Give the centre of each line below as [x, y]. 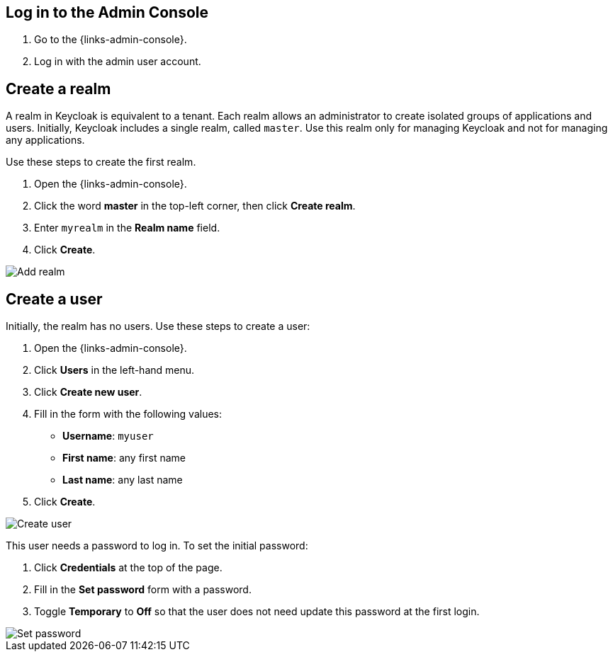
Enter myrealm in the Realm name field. [127, 228]
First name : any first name [124, 458]
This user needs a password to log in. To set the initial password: [157, 546]
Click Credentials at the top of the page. [128, 568]
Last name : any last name [123, 480]
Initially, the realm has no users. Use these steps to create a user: [158, 326]
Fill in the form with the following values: [128, 414]
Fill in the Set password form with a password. [143, 590]
